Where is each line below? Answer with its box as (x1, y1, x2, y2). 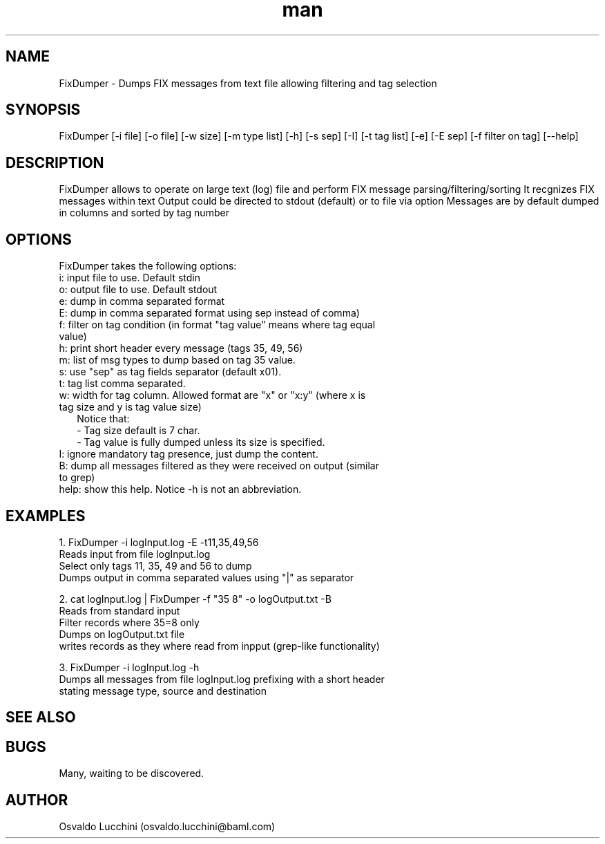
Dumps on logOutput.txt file (59, 628, 185, 640)
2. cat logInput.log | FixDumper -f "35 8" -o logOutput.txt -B (59, 592, 332, 605)
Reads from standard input (59, 604, 180, 617)
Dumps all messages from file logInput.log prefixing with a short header (59, 673, 385, 685)
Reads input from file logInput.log (59, 547, 211, 560)
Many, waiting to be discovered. (59, 767, 204, 780)
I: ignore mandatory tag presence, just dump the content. (59, 448, 318, 460)
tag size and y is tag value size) (59, 401, 202, 413)
